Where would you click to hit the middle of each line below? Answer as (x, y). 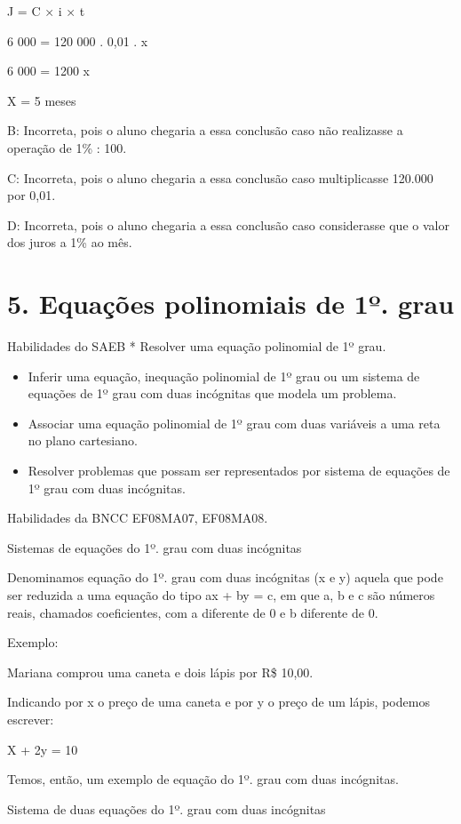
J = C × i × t (46, 11)
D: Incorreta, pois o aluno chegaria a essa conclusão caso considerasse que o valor (228, 224)
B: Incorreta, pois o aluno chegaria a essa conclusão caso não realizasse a (205, 130)
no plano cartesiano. (83, 440)
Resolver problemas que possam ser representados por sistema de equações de (239, 471)
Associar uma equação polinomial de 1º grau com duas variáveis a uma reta (234, 423)
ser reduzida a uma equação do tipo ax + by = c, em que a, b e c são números (221, 595)
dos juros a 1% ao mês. (70, 242)
